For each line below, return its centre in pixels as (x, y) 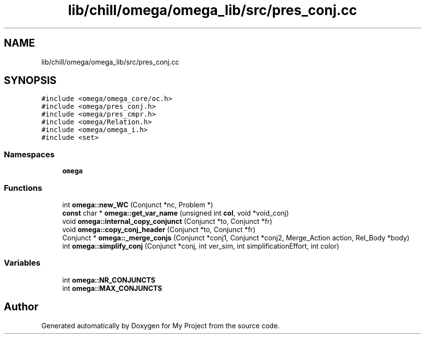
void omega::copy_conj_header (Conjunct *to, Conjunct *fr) (159, 229)
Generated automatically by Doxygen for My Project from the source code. (161, 325)
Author (21, 307)
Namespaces (29, 154)
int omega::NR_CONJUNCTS (109, 280)
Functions (23, 188)
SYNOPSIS (30, 81)
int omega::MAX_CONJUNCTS (112, 288)
